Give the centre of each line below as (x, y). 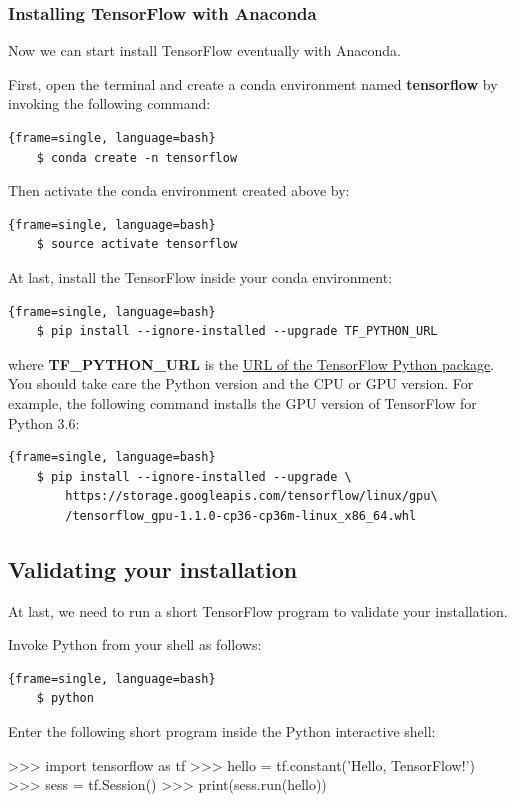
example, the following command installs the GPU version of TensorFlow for (242, 402)
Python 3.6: (44, 422)
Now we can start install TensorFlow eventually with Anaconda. (204, 50)
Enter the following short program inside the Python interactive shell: (222, 731)
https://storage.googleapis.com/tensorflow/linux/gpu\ (251, 496)
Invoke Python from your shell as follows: (135, 644)
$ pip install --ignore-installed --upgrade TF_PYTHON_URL (237, 331)
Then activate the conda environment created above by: (179, 190)
